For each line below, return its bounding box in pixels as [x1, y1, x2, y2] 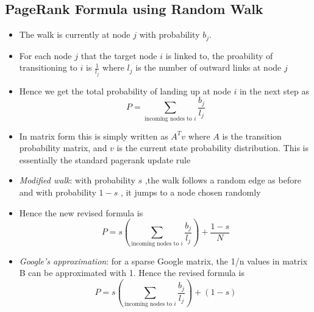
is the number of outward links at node [135, 61, 282, 74]
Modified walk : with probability [19, 174, 135, 186]
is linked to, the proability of [165, 49, 273, 62]
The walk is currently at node [19, 28, 130, 41]
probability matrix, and [19, 141, 107, 154]
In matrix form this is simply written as [19, 129, 168, 142]
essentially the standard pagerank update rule [19, 153, 191, 166]
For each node [19, 49, 72, 62]
